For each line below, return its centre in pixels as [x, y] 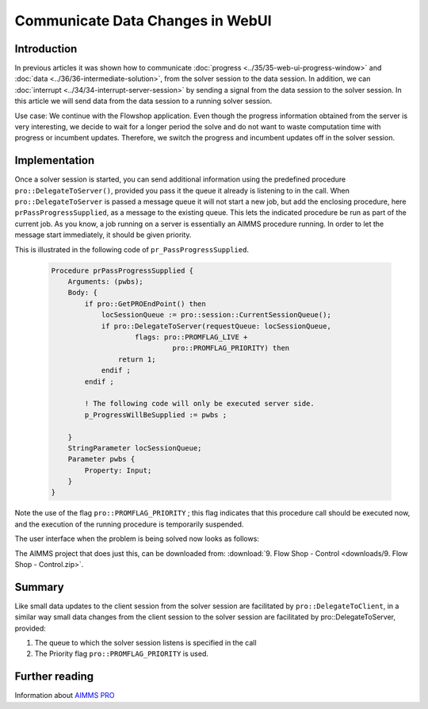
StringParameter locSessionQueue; [135, 448]
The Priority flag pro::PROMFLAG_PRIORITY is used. [122, 653]
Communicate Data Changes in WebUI [143, 21]
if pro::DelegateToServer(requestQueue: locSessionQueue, [216, 326]
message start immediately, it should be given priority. [103, 235]
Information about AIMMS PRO [65, 696]
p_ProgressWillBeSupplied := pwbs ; [156, 415]
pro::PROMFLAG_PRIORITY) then [231, 348]
